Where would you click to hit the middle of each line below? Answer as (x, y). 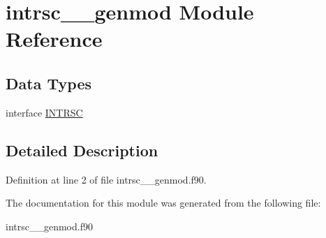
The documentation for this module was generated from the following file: (163, 203)
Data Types (49, 83)
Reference (54, 39)
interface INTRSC (44, 112)
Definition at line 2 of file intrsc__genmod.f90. (106, 179)
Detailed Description (82, 150)
